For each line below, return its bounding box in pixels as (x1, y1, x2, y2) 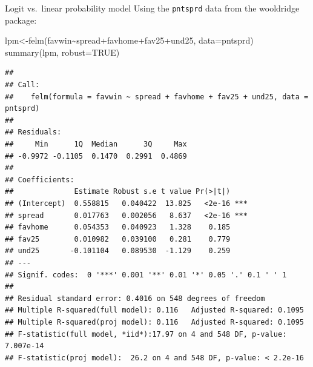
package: (5, 13, 37, 26)
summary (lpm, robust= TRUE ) (5, 45, 120, 58)
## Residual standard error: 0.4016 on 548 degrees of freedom (5, 294, 265, 303)
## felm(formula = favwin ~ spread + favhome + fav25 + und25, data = (5, 92, 309, 101)
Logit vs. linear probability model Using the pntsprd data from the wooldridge (5, 2, 300, 14)
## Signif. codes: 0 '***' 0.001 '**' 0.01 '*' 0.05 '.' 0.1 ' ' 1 (5, 270, 287, 279)
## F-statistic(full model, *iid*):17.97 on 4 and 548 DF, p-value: (5, 329, 287, 339)
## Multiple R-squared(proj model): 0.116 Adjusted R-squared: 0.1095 (5, 317, 304, 326)
